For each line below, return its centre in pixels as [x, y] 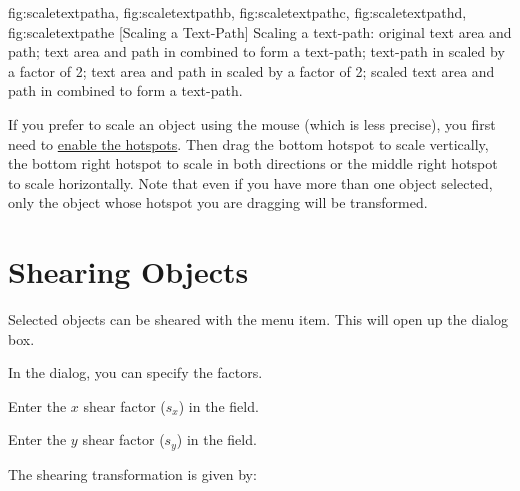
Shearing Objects [128, 271]
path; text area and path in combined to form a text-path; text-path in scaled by [256, 51]
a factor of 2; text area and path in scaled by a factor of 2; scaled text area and [251, 70]
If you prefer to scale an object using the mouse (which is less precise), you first [252, 123]
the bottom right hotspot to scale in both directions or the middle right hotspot [253, 163]
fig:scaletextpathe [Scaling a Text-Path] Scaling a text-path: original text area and [260, 31]
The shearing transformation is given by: [132, 473]
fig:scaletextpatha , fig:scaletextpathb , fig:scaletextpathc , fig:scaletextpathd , [237, 12]
